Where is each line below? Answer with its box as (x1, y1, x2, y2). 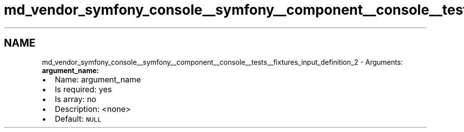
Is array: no (55, 94, 96, 104)
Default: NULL (55, 113, 102, 124)
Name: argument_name (55, 74, 141, 84)
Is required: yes (55, 84, 112, 94)
